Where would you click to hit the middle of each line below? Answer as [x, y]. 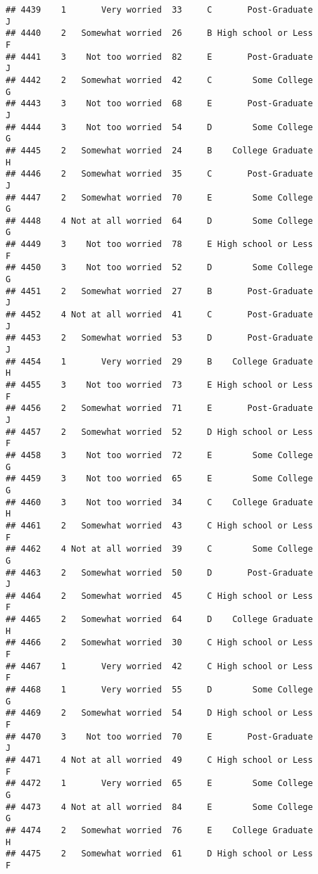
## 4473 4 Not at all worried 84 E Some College [159, 807]
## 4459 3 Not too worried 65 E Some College [159, 479]
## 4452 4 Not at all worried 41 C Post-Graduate [159, 315]
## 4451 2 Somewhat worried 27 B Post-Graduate [159, 291]
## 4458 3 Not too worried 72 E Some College [159, 455]
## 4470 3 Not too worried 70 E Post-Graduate [159, 736]
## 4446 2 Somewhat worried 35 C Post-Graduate [159, 174]
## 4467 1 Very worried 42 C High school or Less [159, 666]
